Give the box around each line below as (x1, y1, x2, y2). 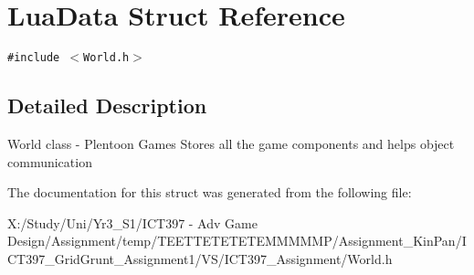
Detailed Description (7, 91, 207, 120)
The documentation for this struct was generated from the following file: (7, 183, 412, 202)
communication (7, 152, 92, 171)
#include (7, 51, 60, 65)
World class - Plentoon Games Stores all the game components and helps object (7, 133, 455, 153)
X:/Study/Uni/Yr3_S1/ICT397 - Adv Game (7, 213, 258, 232)
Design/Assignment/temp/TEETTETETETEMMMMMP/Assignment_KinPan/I (7, 231, 467, 250)
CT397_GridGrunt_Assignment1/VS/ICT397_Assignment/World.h (7, 249, 393, 268)
